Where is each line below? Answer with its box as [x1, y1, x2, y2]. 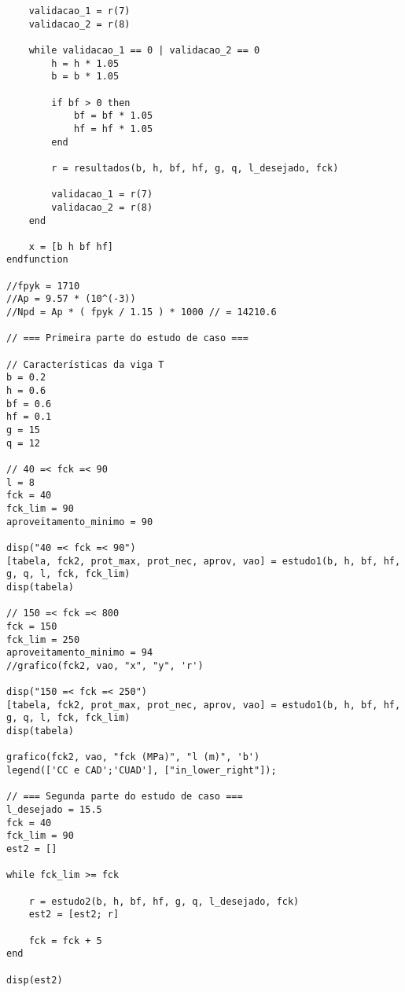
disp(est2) [6, 974, 63, 986]
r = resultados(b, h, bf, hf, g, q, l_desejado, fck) [51, 162, 339, 174]
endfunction [6, 254, 68, 266]
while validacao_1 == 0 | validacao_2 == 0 [28, 44, 260, 56]
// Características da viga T [6, 358, 164, 370]
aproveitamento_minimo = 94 [6, 647, 153, 659]
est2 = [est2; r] [28, 909, 120, 920]
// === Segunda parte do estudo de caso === [6, 791, 243, 803]
